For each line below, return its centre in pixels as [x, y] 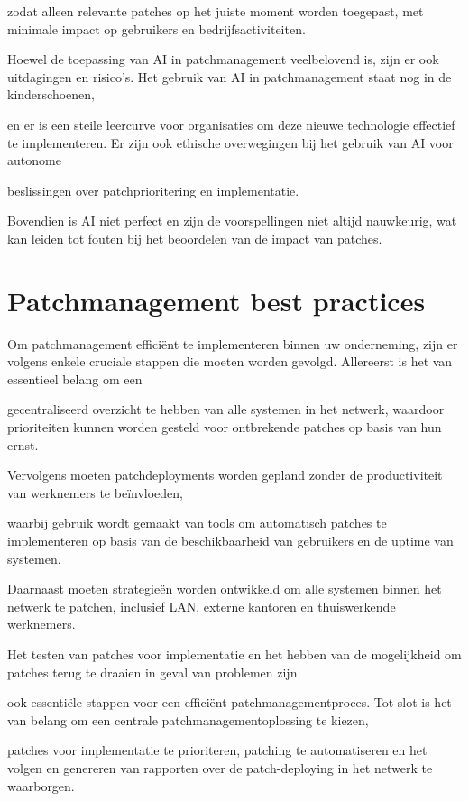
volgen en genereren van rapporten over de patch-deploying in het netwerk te [220, 767]
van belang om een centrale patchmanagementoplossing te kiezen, [188, 719]
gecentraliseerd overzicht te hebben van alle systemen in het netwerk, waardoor [226, 409]
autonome [34, 160]
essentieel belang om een [75, 378]
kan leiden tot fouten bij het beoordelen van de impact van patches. [195, 238]
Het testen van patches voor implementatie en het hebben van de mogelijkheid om [234, 654]
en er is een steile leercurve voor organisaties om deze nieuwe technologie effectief [231, 124]
